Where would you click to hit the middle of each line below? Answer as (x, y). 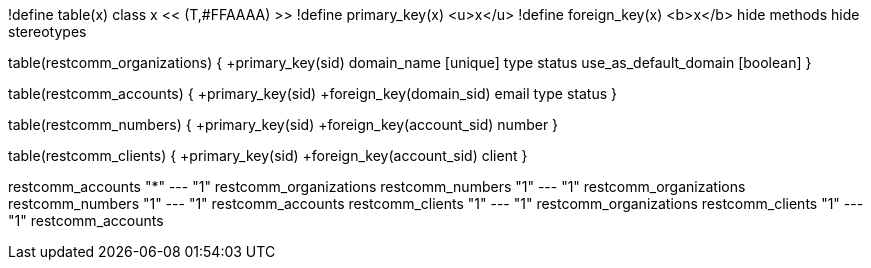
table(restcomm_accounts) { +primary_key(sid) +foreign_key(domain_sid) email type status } (312, 93)
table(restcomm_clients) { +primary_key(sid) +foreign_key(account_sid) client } (268, 155)
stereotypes (47, 31)
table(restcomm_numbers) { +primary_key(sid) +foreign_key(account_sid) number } (283, 124)
